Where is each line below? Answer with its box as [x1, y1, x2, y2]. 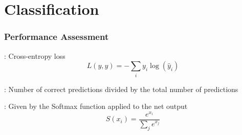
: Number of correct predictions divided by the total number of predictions [4, 83, 238, 94]
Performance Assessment [4, 30, 109, 43]
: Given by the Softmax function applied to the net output [4, 101, 188, 111]
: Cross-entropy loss [4, 50, 65, 61]
